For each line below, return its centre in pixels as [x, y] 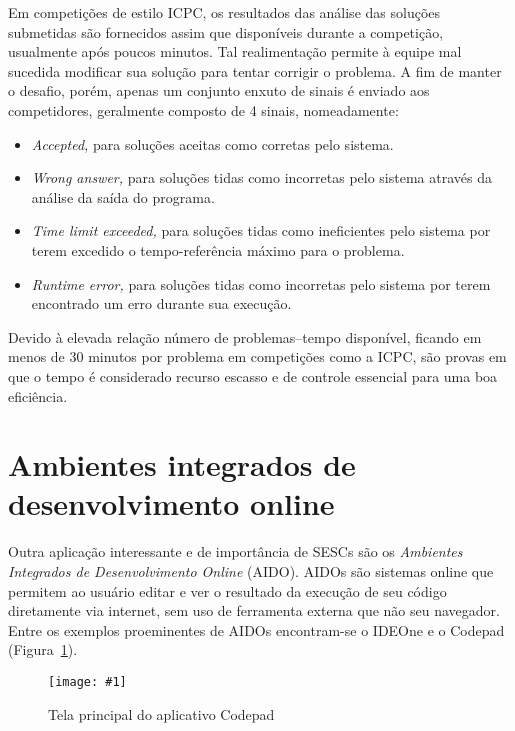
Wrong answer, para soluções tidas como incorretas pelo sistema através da [261, 177]
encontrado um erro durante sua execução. [161, 303]
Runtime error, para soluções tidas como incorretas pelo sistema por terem [261, 283]
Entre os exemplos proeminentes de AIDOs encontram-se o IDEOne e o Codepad [256, 629]
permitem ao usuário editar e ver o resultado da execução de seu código [227, 590]
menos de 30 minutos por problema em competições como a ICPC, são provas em [257, 356]
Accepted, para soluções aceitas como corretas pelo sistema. [212, 143]
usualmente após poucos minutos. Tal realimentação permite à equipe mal [235, 51]
